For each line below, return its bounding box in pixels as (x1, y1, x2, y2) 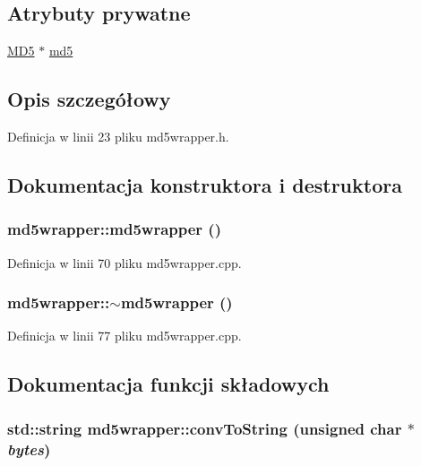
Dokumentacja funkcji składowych (7, 370, 330, 398)
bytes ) (7, 437, 51, 460)
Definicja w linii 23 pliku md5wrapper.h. (7, 127, 229, 145)
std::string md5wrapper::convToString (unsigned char (7, 417, 402, 439)
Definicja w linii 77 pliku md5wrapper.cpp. (7, 326, 242, 345)
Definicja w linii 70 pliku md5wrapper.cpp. (7, 253, 242, 272)
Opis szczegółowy (7, 85, 171, 113)
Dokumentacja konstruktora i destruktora (7, 170, 402, 198)
